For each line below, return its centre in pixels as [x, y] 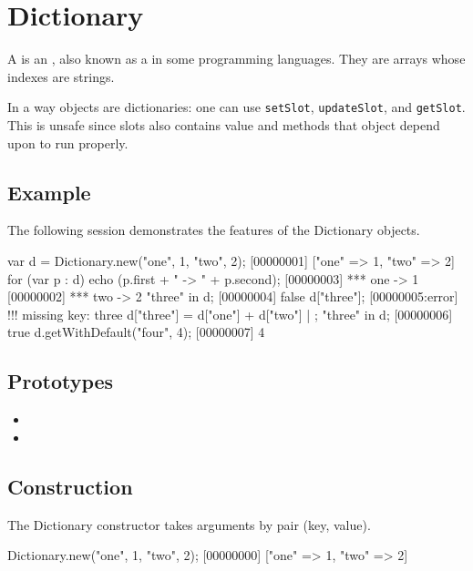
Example [49, 192]
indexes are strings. [61, 76]
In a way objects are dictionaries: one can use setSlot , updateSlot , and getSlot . [236, 107]
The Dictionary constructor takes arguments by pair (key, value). [189, 524]
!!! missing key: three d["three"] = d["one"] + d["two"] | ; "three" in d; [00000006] [230, 314]
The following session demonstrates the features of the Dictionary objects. [214, 230]
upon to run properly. [68, 143]
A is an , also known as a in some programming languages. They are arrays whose [236, 59]
